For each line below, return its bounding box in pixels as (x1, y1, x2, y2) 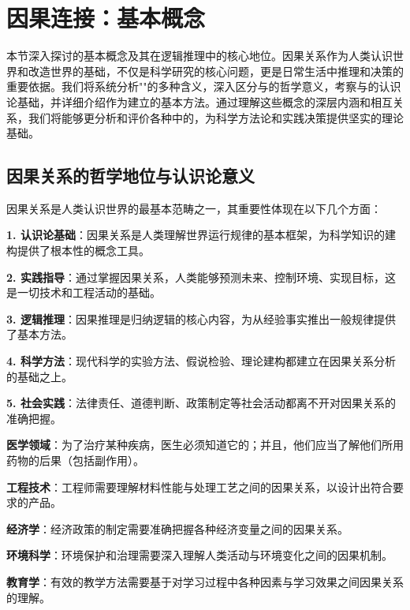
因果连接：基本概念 (6, 2, 206, 34)
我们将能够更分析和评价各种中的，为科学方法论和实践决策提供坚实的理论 (28, 109, 404, 125)
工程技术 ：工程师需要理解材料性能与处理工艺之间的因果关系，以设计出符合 (6, 478, 393, 495)
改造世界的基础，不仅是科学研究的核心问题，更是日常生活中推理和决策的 (28, 62, 404, 79)
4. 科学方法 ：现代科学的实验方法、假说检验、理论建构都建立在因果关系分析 (6, 353, 396, 369)
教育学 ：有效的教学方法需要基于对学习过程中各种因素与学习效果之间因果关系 (6, 573, 404, 589)
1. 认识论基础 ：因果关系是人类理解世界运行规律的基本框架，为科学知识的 (6, 226, 385, 243)
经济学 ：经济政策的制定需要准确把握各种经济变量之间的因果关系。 (6, 520, 348, 537)
